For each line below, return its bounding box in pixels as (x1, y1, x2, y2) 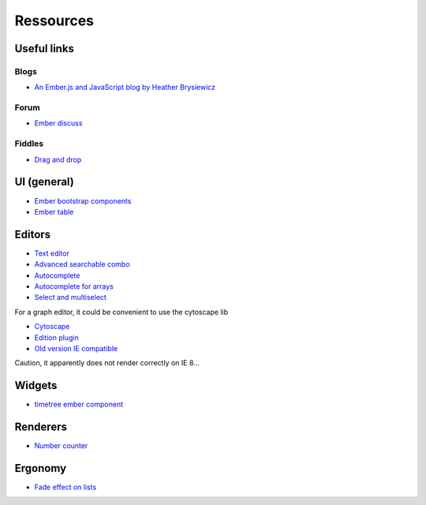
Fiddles (14, 138, 44, 149)
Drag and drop (34, 155, 82, 164)
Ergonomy (14, 462, 67, 475)
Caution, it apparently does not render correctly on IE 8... (14, 358, 200, 368)
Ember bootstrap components (34, 196, 132, 205)
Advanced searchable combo (34, 260, 130, 269)
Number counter (34, 441, 88, 451)
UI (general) (14, 175, 74, 189)
